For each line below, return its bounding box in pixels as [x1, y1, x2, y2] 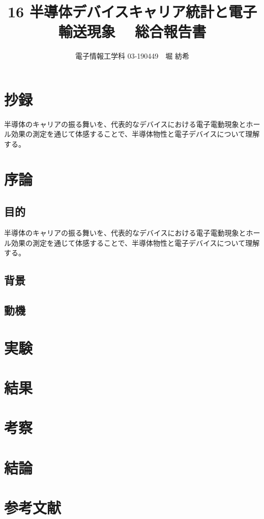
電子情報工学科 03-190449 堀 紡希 [75, 50, 189, 61]
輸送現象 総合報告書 [58, 21, 207, 42]
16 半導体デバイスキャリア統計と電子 [7, 1, 257, 22]
